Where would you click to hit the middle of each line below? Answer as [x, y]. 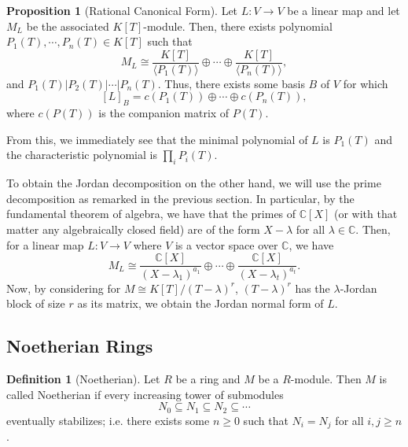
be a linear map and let [344, 10]
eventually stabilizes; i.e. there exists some [108, 420]
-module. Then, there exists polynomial [238, 26]
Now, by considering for [64, 288]
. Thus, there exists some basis [231, 83]
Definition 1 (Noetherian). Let [83, 378]
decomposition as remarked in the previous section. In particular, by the [180, 198]
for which [366, 83]
